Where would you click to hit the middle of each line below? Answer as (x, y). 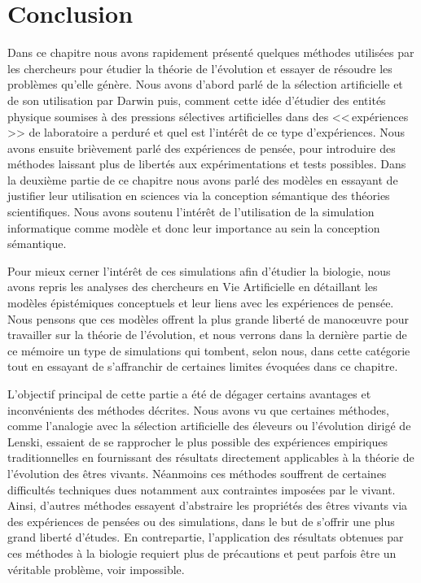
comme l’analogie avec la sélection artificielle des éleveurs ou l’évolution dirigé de (209, 426)
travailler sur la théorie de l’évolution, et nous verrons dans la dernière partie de (207, 335)
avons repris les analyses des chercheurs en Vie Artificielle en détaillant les (193, 287)
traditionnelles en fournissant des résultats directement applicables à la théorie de (211, 457)
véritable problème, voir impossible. (96, 569)
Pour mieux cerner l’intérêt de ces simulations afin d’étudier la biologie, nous (199, 270)
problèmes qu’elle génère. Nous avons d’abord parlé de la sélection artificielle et (205, 84)
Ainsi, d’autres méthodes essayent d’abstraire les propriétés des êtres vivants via (208, 505)
